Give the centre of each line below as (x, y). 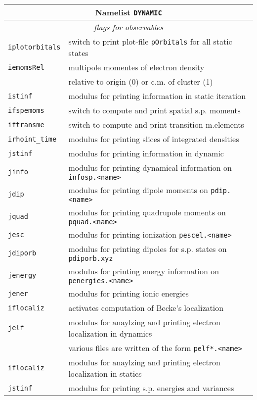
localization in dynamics (110, 333)
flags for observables (128, 27)
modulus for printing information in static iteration (157, 96)
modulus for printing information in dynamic (146, 153)
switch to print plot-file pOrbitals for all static (150, 41)
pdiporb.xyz (91, 258)
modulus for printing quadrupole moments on (147, 212)
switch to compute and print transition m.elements (156, 125)
